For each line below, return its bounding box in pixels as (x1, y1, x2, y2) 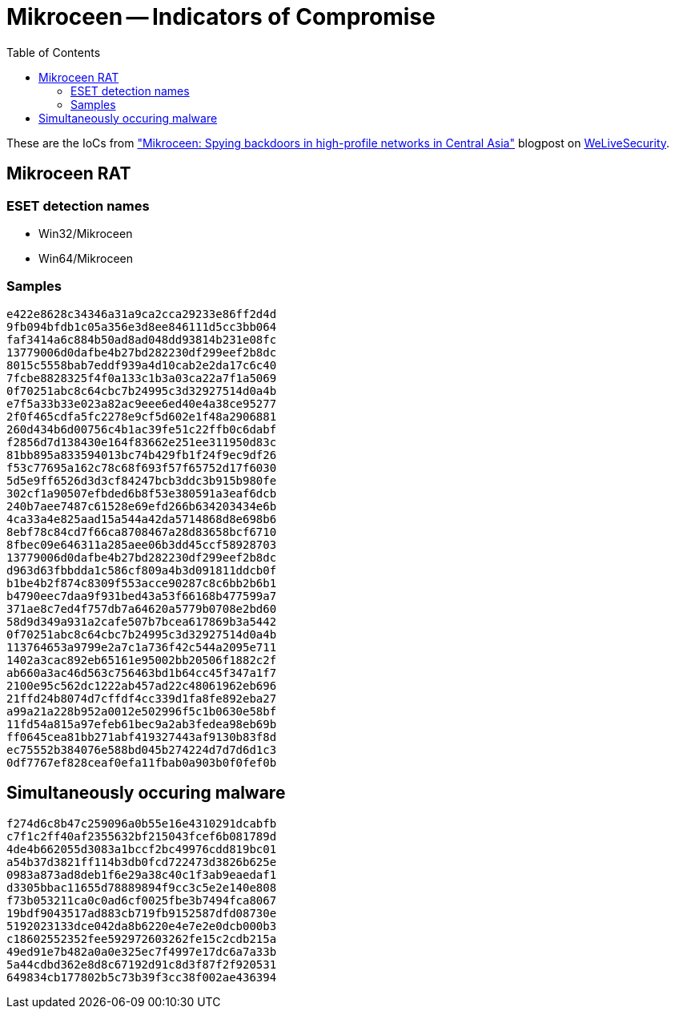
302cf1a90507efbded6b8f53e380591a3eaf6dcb (6, 486, 277, 500)
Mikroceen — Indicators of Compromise (6, 3, 436, 30)
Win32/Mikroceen (38, 226, 133, 240)
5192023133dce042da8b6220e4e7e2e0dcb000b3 (6, 919, 277, 932)
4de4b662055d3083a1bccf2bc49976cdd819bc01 (6, 842, 277, 856)
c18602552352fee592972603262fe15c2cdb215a (6, 932, 277, 945)
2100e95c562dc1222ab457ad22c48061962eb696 (6, 679, 277, 692)
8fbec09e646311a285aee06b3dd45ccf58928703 (6, 538, 277, 551)
